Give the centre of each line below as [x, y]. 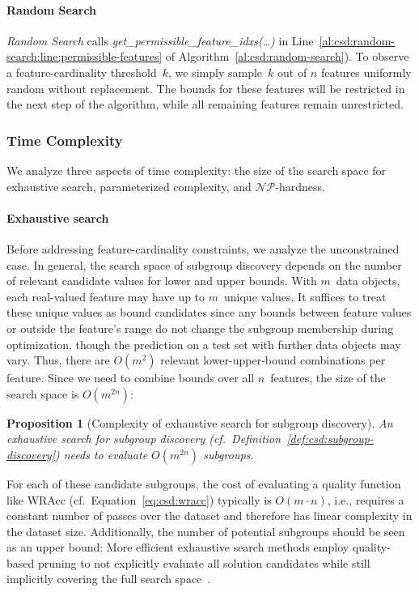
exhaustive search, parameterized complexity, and [129, 186]
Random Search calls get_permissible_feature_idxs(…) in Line [160, 40]
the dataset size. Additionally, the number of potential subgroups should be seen [206, 531]
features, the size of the [328, 378]
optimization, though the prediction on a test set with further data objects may [204, 344]
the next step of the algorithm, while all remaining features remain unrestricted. [205, 104]
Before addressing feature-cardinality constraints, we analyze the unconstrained [203, 248]
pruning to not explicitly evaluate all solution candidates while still [204, 562]
